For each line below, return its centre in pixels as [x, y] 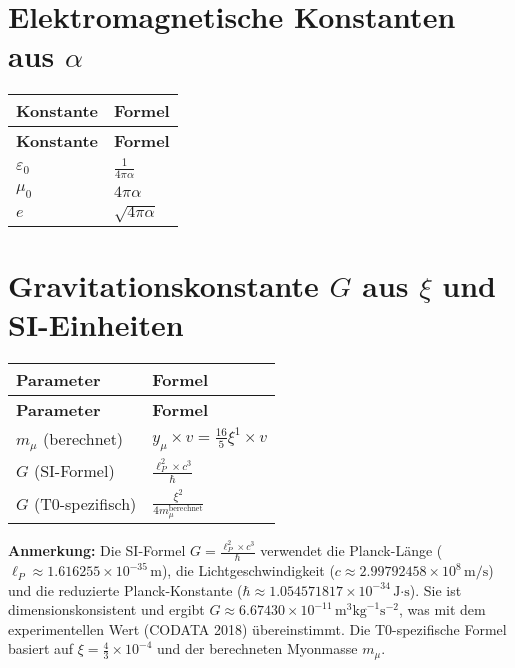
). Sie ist [435, 589]
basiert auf [41, 648]
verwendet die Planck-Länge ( [351, 550]
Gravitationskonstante [163, 285]
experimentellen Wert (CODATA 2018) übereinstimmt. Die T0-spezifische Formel [257, 628]
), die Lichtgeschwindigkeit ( [248, 570]
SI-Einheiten [96, 324]
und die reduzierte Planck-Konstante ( [125, 589]
